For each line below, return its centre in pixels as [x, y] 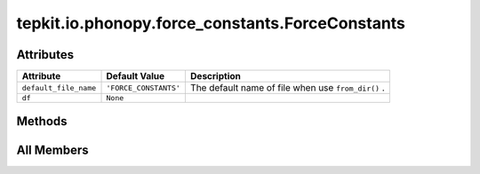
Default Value [135, 76]
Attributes [45, 55]
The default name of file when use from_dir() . [288, 88]
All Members [52, 150]
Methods [42, 121]
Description [216, 76]
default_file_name [59, 87]
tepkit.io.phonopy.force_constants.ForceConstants [211, 23]
